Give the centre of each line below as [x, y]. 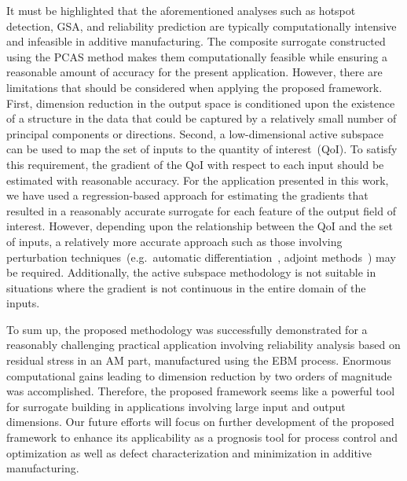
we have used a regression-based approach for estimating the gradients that [187, 195]
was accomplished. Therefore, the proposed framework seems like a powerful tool [201, 391]
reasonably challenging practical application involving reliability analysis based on [203, 345]
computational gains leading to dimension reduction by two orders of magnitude [199, 375]
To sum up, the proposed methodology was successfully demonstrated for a [187, 329]
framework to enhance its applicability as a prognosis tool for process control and [202, 437]
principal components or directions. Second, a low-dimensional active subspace [195, 133]
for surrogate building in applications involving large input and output [176, 406]
